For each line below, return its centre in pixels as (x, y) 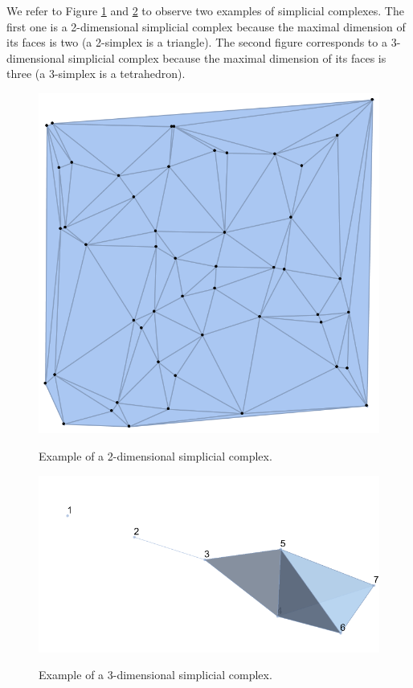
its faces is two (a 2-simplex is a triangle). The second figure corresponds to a (197, 42)
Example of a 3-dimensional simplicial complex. (155, 675)
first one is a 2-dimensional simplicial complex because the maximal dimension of (206, 26)
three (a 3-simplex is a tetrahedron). (96, 74)
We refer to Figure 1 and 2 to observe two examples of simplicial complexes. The (205, 10)
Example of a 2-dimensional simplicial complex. (155, 455)
